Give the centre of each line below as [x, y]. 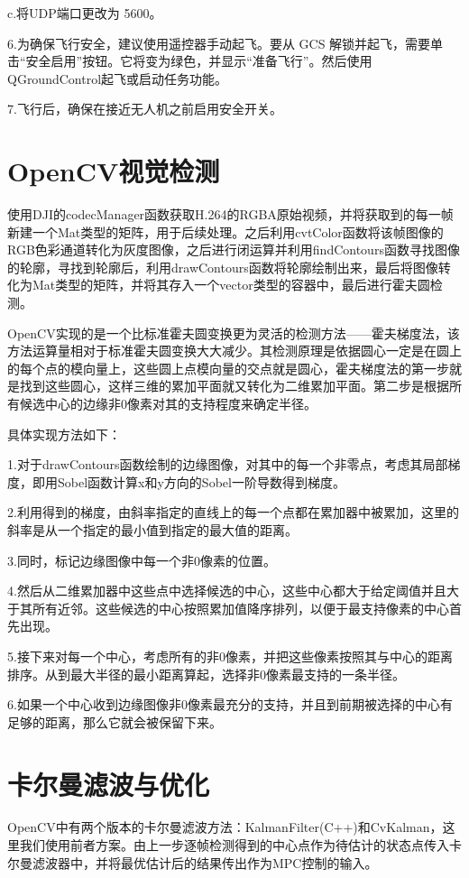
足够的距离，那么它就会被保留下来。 [115, 721]
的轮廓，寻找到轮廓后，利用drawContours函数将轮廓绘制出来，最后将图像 [223, 267]
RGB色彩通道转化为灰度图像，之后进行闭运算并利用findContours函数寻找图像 [234, 250]
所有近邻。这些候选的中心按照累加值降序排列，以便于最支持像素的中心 [240, 608]
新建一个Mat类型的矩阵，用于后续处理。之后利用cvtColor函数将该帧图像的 [225, 231]
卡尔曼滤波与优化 [109, 784]
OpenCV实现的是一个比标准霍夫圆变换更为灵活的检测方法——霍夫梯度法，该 [234, 333]
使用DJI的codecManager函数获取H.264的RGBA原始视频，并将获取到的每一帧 [230, 214]
